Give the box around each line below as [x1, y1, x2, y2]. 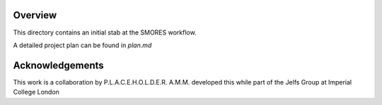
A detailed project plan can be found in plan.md [13, 41, 152, 49]
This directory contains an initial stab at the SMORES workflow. [13, 28, 197, 37]
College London [13, 88, 60, 97]
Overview [13, 9, 57, 21]
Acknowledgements [13, 59, 104, 71]
